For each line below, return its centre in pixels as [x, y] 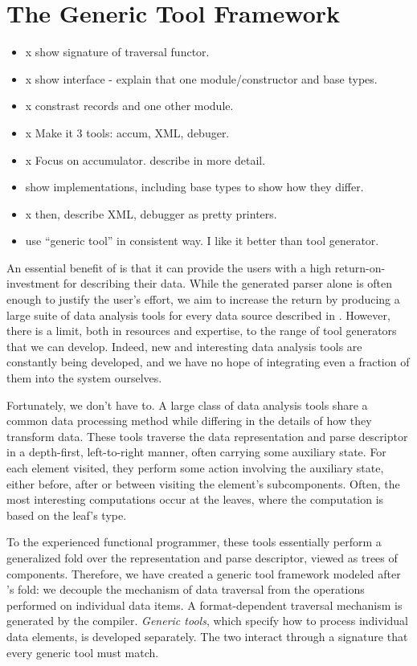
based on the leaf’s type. [67, 515]
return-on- [360, 267]
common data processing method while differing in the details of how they [189, 421]
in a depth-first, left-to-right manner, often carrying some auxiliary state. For [196, 452]
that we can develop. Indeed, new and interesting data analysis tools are [184, 346]
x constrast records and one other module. [129, 106]
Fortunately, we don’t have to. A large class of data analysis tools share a [187, 405]
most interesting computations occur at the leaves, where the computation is [195, 499]
